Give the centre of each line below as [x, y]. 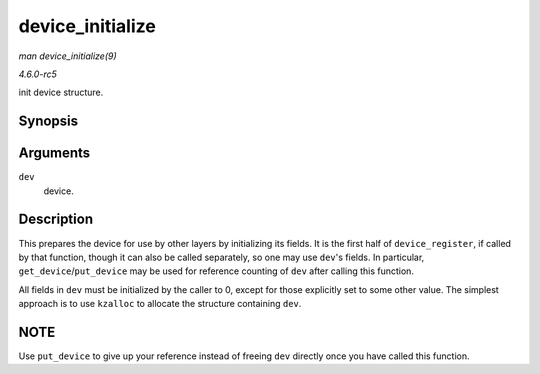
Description [56, 219]
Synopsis [48, 121]
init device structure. [61, 92]
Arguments [54, 153]
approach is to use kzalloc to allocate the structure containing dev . [160, 304]
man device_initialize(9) [67, 56]
